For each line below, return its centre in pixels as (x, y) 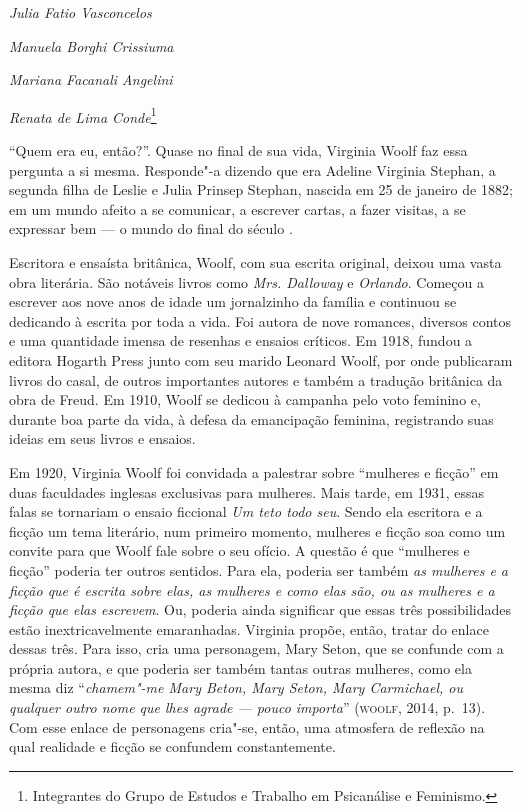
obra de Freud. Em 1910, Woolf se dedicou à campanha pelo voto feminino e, (245, 399)
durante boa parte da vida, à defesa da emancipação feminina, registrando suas (251, 418)
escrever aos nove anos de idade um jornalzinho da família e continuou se (233, 301)
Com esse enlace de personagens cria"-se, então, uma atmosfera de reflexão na (247, 726)
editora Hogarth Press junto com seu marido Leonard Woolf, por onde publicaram (261, 359)
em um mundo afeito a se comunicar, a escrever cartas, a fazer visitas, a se (237, 208)
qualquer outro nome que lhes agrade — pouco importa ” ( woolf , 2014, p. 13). (247, 707)
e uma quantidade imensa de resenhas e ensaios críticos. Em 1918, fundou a (241, 340)
